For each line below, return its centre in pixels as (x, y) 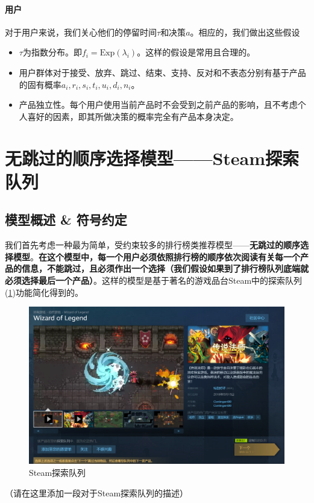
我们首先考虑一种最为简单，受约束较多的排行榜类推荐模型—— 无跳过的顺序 (152, 245)
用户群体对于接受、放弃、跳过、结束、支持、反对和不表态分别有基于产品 (162, 72)
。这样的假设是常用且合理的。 (196, 52)
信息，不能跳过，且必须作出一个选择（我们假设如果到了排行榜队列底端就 (165, 268)
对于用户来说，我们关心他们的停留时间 (81, 32)
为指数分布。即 (52, 52)
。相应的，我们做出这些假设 (245, 32)
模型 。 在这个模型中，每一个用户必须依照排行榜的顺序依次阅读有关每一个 (156, 256)
